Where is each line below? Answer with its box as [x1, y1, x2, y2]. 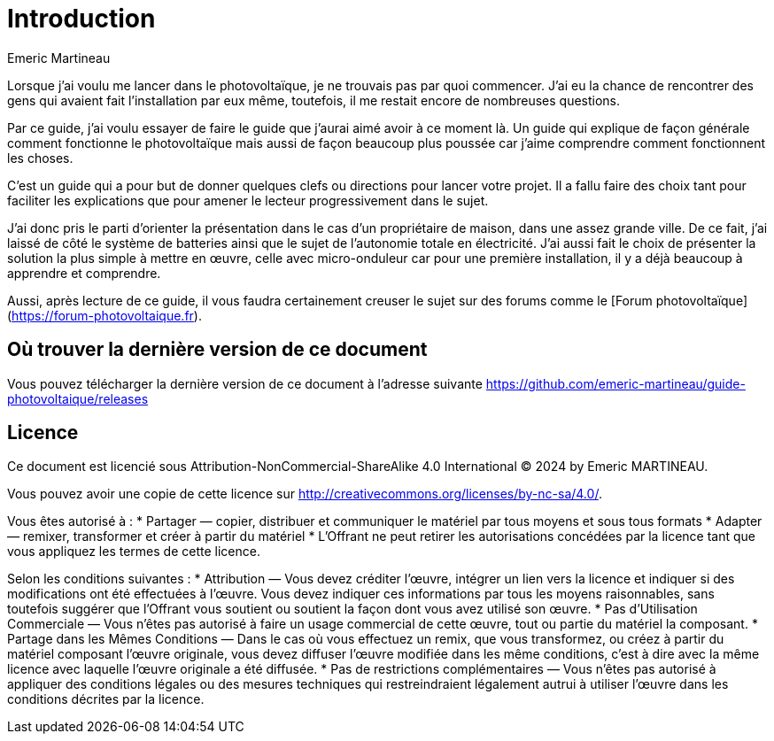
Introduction [7, 4, 156, 34]
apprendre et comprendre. [7, 265, 161, 281]
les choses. [7, 150, 74, 166]
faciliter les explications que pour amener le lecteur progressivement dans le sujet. [7, 192, 489, 208]
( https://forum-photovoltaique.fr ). [7, 307, 202, 323]
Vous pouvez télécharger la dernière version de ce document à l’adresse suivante [7, 375, 483, 391]
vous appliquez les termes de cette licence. [7, 544, 260, 560]
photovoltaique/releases [7, 390, 149, 406]
